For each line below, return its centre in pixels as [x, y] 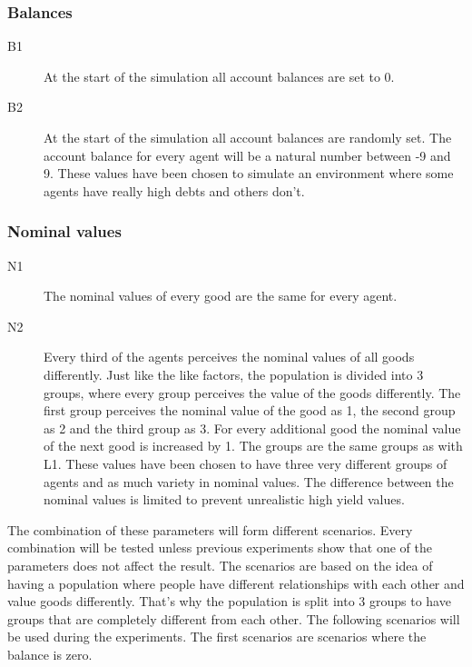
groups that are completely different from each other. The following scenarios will [234, 618]
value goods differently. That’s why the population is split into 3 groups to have [229, 601]
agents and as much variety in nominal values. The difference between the [249, 481]
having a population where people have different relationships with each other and [236, 583]
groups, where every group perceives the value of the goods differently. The [252, 392]
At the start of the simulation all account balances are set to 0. [219, 76]
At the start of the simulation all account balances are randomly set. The [248, 137]
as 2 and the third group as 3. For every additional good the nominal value [252, 428]
